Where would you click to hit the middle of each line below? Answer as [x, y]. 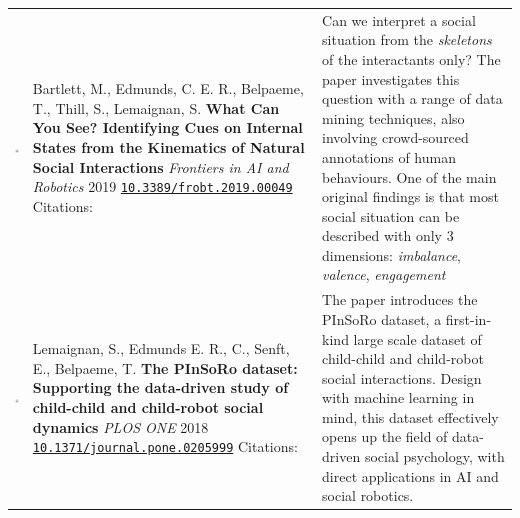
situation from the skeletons [407, 39]
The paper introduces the [400, 299]
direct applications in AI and [410, 475]
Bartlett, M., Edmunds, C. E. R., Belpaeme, [168, 88]
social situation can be [391, 215]
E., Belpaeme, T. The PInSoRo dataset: [165, 367]
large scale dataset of [417, 338]
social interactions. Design [402, 377]
